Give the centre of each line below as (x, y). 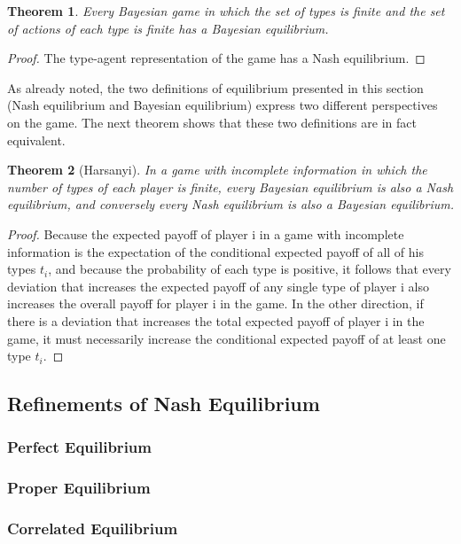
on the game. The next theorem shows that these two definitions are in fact (212, 122)
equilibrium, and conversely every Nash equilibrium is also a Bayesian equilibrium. (230, 204)
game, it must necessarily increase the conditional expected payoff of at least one (227, 338)
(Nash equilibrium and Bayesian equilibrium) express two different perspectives (223, 105)
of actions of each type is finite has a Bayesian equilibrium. (168, 28)
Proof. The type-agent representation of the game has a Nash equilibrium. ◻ (216, 58)
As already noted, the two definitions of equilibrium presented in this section (215, 87)
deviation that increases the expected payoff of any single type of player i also (218, 286)
